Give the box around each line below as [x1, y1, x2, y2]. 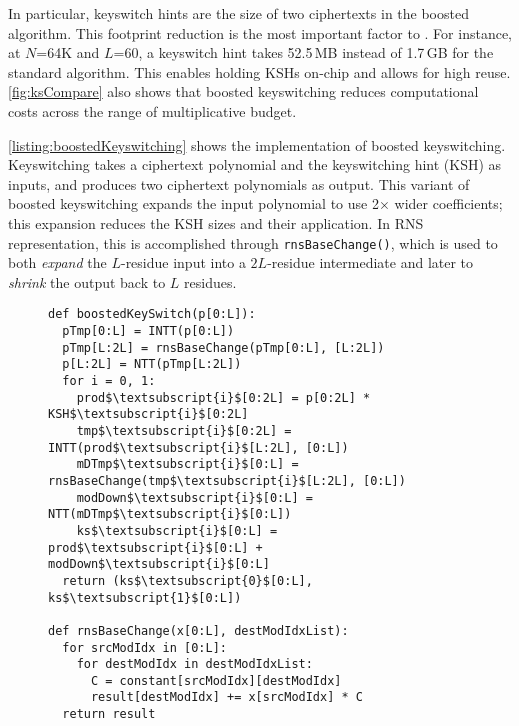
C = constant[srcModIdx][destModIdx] [90, 673, 342, 688]
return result [62, 707, 156, 722]
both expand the [8, 252, 107, 273]
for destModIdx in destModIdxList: [76, 657, 313, 672]
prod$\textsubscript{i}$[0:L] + [48, 540, 263, 555]
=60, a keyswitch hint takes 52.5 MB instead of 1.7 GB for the [113, 42, 494, 63]
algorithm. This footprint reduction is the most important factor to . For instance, [8, 22, 512, 43]
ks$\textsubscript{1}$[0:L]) [48, 590, 242, 605]
